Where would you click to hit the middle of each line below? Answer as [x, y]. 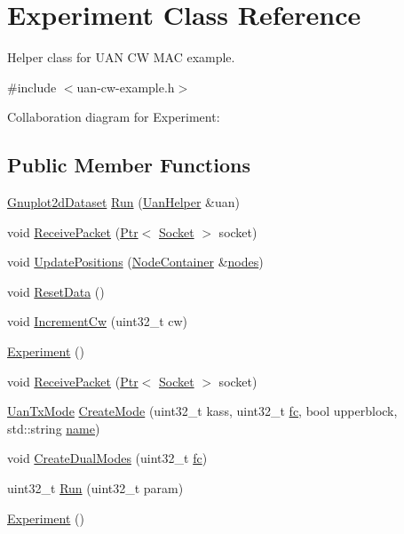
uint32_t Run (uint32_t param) [95, 488]
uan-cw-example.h [126, 87]
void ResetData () [56, 291]
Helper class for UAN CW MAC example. [121, 57]
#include [32, 87]
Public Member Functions [129, 165]
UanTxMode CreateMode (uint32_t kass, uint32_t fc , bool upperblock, [202, 411]
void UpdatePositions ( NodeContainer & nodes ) [135, 262]
